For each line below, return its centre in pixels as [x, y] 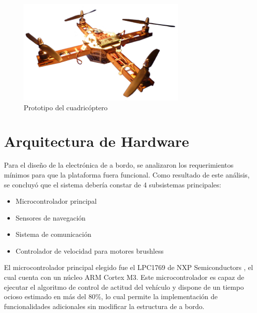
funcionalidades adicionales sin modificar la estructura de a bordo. [104, 306]
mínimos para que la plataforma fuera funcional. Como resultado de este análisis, [127, 174]
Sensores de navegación [51, 217]
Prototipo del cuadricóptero [66, 107]
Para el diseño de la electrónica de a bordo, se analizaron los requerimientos [119, 165]
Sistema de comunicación [53, 234]
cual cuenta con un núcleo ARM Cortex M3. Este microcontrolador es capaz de [124, 277]
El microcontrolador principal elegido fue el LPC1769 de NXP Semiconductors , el [128, 267]
